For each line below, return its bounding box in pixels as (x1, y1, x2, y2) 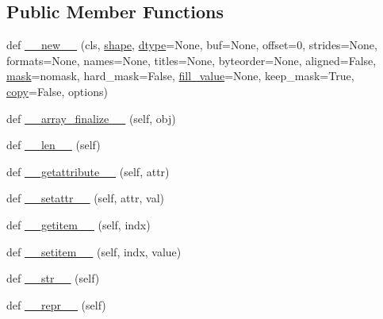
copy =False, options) (6, 83, 108, 99)
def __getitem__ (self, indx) (6, 216, 151, 233)
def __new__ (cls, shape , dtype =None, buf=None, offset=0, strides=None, (6, 37, 377, 53)
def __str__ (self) (6, 270, 100, 286)
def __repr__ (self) (6, 296, 106, 313)
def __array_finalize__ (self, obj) (6, 110, 176, 126)
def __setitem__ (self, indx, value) (6, 243, 182, 259)
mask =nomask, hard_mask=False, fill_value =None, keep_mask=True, (6, 67, 354, 84)
